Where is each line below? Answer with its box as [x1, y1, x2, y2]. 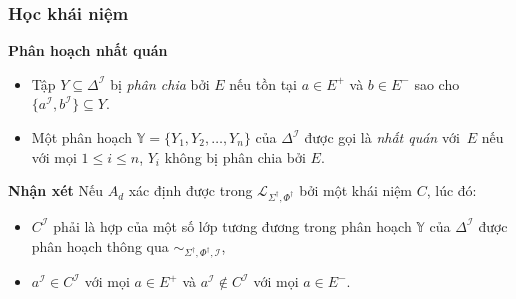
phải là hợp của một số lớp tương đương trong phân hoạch [53, 215, 412, 236]
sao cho [414, 73, 460, 94]
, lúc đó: [426, 180, 477, 201]
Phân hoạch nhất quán [8, 40, 168, 61]
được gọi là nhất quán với [304, 127, 460, 147]
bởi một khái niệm [299, 180, 413, 201]
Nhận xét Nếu [8, 180, 103, 201]
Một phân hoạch [31, 127, 133, 147]
